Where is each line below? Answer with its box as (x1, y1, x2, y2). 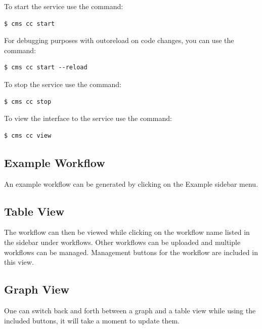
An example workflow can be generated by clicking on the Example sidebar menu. (4, 178, 258, 189)
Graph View (4, 281, 70, 297)
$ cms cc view (4, 132, 52, 139)
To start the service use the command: (4, 1, 123, 11)
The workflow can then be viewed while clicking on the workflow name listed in (4, 227, 250, 237)
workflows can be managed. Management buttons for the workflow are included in (4, 246, 258, 257)
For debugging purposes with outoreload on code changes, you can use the (4, 35, 234, 46)
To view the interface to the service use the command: (4, 113, 172, 124)
